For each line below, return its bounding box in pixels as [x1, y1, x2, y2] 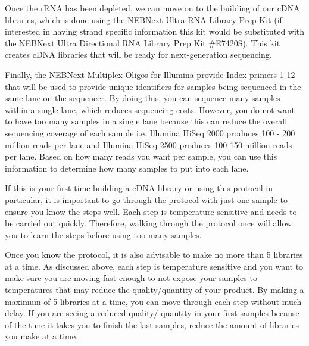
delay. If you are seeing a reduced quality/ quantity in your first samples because [5, 307, 299, 319]
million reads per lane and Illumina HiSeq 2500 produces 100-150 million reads [5, 138, 292, 151]
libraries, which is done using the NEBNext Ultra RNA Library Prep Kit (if [5, 13, 282, 26]
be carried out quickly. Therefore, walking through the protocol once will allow [5, 217, 292, 229]
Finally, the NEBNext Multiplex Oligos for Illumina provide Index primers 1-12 [5, 68, 295, 80]
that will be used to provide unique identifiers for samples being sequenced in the [5, 80, 301, 92]
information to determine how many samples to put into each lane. [5, 161, 249, 174]
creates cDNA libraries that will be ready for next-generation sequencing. [5, 48, 272, 61]
